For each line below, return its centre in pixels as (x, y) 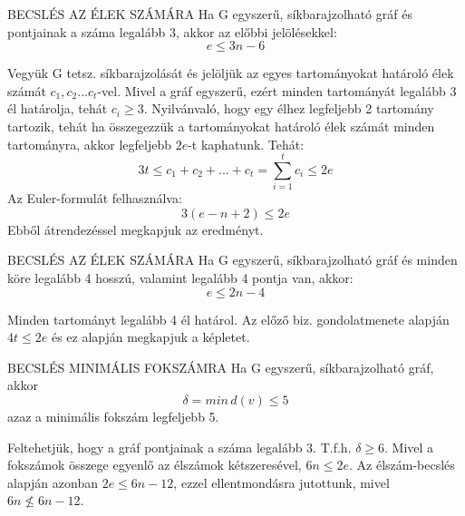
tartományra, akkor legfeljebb (89, 144)
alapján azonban (53, 482)
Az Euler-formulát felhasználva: (95, 198)
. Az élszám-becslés (402, 465)
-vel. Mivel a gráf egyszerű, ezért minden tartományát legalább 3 (277, 90)
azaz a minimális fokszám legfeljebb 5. (113, 417)
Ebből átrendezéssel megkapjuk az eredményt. (136, 229)
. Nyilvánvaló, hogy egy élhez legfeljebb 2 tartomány (289, 108)
